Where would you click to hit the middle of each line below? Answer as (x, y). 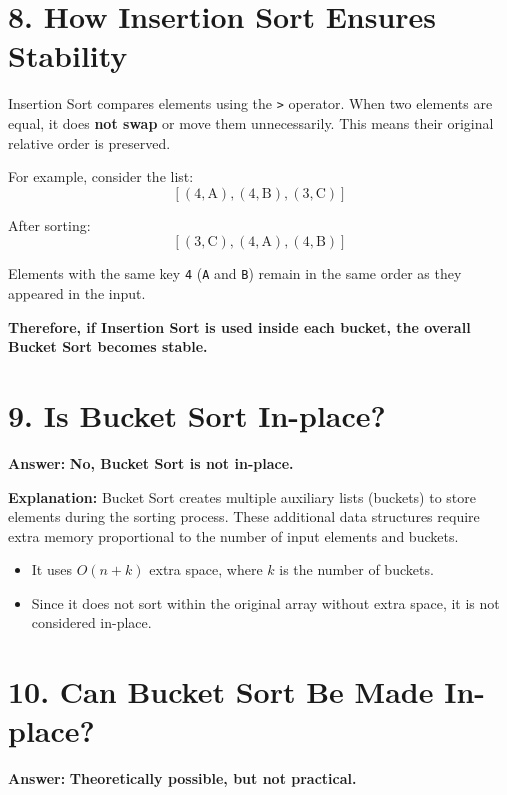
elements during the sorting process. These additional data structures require (244, 516)
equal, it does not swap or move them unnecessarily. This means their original (251, 122)
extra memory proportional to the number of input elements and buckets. (233, 535)
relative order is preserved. (89, 142)
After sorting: (49, 224)
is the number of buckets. (356, 569)
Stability (68, 55)
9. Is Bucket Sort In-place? (197, 414)
